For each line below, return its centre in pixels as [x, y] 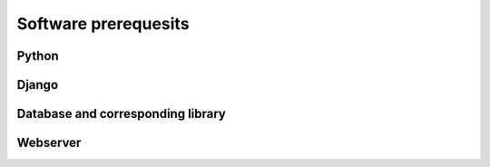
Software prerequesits [103, 24]
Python [38, 56]
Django [38, 85]
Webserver [49, 143]
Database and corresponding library [121, 114]
